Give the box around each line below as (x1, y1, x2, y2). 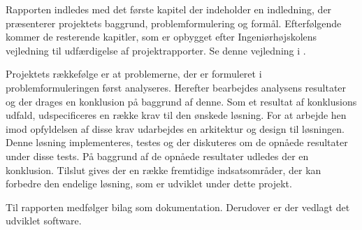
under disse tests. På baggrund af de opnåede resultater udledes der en (6, 148, 309, 163)
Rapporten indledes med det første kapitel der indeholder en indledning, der (6, 2, 332, 16)
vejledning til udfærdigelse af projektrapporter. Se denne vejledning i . (6, 43, 306, 57)
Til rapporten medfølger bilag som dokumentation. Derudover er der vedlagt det (6, 199, 350, 214)
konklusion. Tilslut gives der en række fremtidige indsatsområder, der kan (6, 162, 321, 177)
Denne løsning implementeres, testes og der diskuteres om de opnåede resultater (6, 135, 348, 150)
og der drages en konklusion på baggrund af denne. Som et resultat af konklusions (6, 94, 357, 108)
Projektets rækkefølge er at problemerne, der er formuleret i (6, 66, 262, 81)
